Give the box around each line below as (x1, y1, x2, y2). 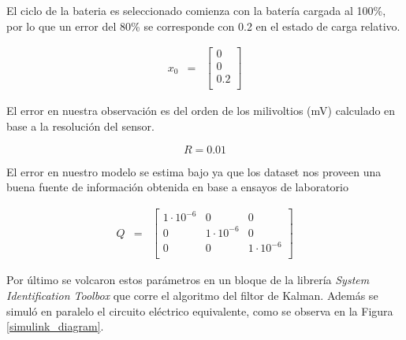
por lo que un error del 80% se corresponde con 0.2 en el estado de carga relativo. (6, 17, 400, 34)
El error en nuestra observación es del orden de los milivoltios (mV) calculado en (6, 102, 396, 119)
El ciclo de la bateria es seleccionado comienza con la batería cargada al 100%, (6, 2, 386, 18)
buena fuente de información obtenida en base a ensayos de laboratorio (6, 179, 348, 195)
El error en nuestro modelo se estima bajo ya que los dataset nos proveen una (6, 163, 382, 179)
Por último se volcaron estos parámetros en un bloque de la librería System (6, 272, 370, 288)
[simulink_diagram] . (6, 318, 104, 334)
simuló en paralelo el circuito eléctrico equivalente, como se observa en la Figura (6, 302, 393, 319)
